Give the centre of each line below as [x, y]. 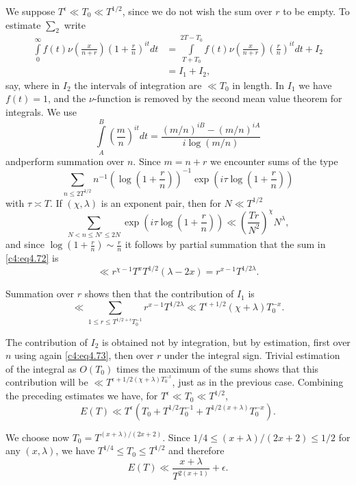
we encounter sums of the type [274, 161]
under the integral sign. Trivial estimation [252, 355]
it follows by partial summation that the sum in [225, 244]
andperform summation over [65, 161]
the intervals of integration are [138, 85]
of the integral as [41, 368]
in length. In [258, 85]
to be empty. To [316, 11]
